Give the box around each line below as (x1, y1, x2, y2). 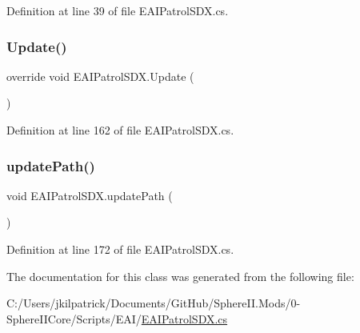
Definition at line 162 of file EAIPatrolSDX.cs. (6, 122, 234, 138)
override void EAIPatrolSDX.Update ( (6, 67, 194, 84)
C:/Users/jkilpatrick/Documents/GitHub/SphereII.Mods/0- (6, 295, 301, 311)
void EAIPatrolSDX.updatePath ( (6, 187, 173, 203)
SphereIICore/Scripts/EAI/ (6, 310, 142, 327)
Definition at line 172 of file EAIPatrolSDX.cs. (6, 241, 234, 257)
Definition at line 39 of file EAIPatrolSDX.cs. (6, 2, 229, 18)
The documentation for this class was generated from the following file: (6, 267, 354, 284)
